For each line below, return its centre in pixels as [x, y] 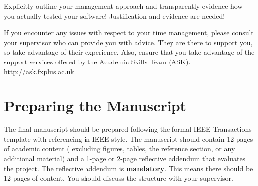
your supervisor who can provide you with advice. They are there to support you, [128, 42]
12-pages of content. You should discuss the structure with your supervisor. [119, 178]
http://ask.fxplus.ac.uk [39, 71]
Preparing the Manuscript [95, 105]
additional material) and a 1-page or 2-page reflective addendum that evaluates [125, 158]
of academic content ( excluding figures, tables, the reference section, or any [120, 149]
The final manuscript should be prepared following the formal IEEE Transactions [128, 129]
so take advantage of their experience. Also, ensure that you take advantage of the [129, 52]
